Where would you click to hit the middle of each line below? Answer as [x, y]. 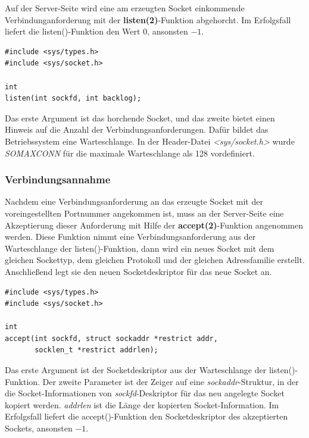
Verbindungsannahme [58, 179]
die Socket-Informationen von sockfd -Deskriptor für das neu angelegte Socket [145, 393]
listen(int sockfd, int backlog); [73, 98]
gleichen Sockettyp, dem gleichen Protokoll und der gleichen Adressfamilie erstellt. [155, 260]
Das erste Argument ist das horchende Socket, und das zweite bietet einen [140, 118]
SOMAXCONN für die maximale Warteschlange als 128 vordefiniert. [130, 153]
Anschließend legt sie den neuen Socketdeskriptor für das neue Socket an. [138, 271]
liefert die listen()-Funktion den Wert [73, 31]
